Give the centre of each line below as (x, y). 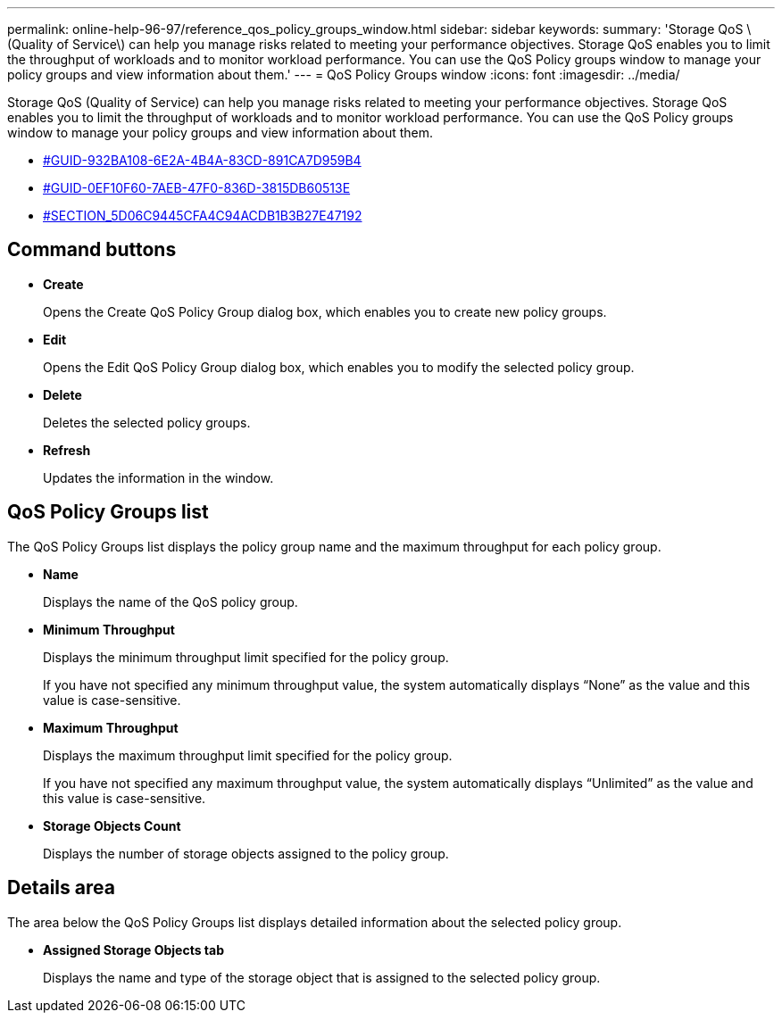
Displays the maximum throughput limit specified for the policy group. (248, 755)
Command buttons (92, 250)
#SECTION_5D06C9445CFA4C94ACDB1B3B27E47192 (203, 216)
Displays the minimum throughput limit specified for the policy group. (246, 657)
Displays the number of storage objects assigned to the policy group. (246, 853)
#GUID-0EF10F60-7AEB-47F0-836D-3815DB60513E (197, 188)
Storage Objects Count (112, 825)
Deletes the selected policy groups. (147, 422)
